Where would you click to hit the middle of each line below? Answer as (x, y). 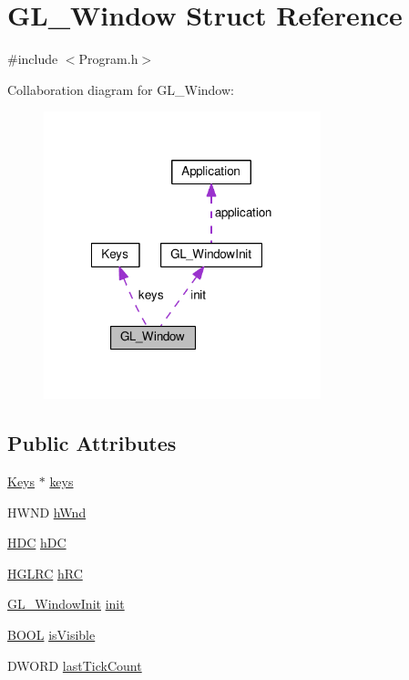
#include (33, 59)
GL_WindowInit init (66, 604)
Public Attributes (92, 443)
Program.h (108, 59)
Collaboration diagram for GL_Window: (121, 89)
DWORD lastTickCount (75, 665)
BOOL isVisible (51, 634)
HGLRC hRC (45, 573)
